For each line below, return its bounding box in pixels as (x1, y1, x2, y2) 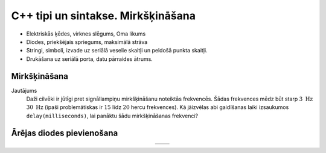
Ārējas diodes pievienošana (11, 128, 118, 138)
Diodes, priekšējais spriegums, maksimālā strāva (26, 38, 148, 45)
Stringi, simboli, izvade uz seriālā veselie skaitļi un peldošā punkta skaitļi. (26, 47, 208, 54)
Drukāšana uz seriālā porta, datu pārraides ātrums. (26, 55, 153, 63)
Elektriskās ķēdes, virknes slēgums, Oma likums (26, 30, 146, 37)
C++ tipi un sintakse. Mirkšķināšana (11, 9, 196, 22)
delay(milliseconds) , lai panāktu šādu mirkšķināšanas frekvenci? (26, 112, 199, 119)
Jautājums (11, 87, 37, 94)
